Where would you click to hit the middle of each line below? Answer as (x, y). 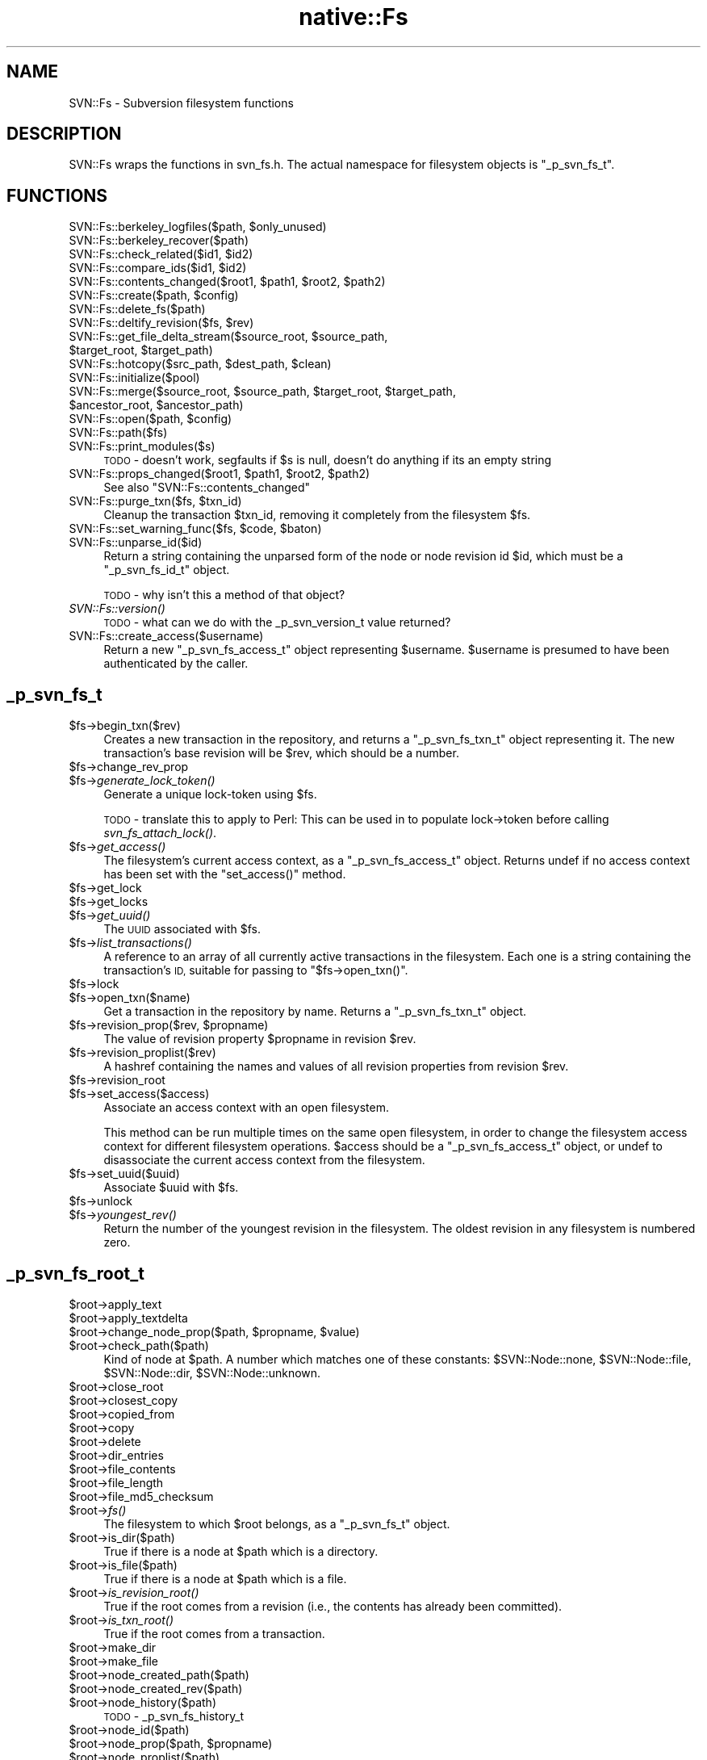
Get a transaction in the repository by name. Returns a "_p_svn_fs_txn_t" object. (315, 1012)
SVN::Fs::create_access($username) (166, 636)
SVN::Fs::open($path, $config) (151, 419)
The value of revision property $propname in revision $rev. (260, 1039)
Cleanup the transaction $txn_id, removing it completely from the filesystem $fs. (317, 515)
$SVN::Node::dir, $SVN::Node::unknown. (212, 1372)
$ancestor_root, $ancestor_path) (156, 405)
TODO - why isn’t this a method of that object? (224, 595)
